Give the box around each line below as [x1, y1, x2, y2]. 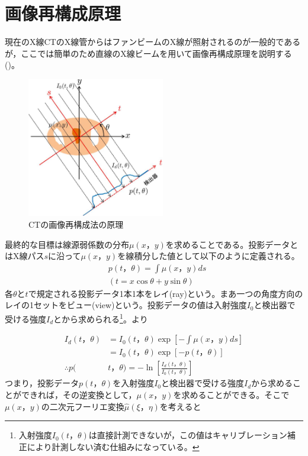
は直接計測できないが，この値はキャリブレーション [88, 429, 287, 441]
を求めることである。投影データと [165, 238, 299, 250]
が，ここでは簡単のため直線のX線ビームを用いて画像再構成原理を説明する [5, 47, 292, 59]
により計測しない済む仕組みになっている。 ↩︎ [27, 440, 200, 452]
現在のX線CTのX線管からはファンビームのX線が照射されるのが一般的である [5, 35, 301, 48]
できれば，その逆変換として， [21, 388, 137, 400]
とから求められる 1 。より [53, 311, 148, 325]
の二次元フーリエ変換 [41, 400, 124, 412]
